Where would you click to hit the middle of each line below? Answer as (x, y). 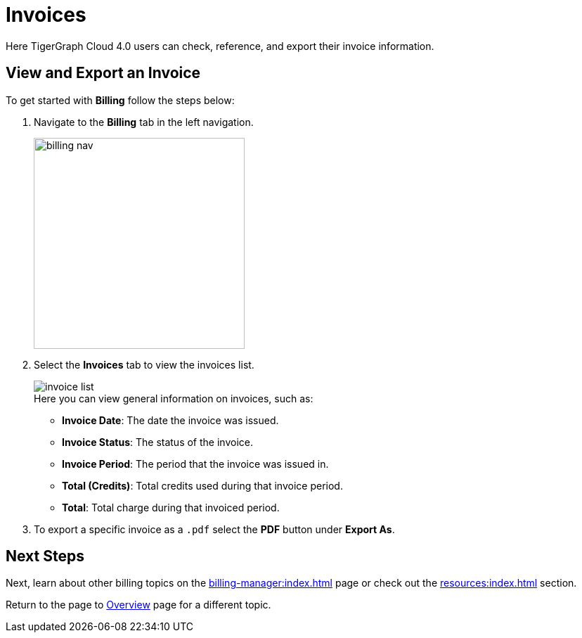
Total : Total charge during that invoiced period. (171, 507)
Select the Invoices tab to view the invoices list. (144, 364)
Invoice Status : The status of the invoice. (157, 442)
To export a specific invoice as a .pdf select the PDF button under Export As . (214, 529)
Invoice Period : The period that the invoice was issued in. (195, 464)
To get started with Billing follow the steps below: (120, 100)
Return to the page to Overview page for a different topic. (138, 605)
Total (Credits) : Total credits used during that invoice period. (202, 485)
